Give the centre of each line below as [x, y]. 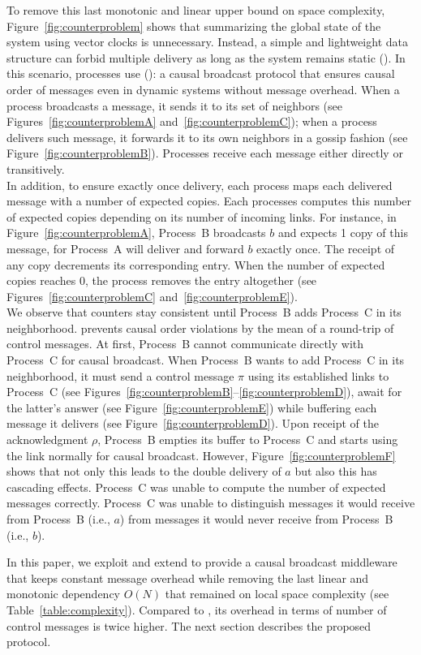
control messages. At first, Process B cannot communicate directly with [185, 344]
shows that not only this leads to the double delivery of [144, 471]
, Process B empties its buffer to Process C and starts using [248, 440]
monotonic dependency [64, 594]
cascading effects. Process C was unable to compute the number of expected [196, 487]
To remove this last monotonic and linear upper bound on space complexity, [196, 10]
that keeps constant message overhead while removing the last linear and [188, 577]
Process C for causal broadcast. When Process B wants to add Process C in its [206, 360]
